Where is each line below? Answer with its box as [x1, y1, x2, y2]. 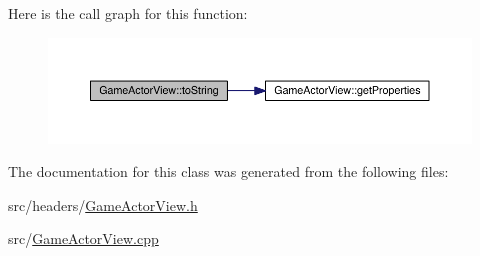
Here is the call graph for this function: [8, 3, 248, 23]
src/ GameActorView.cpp [8, 228, 159, 249]
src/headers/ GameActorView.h [8, 194, 198, 215]
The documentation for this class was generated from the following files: [8, 161, 449, 182]
